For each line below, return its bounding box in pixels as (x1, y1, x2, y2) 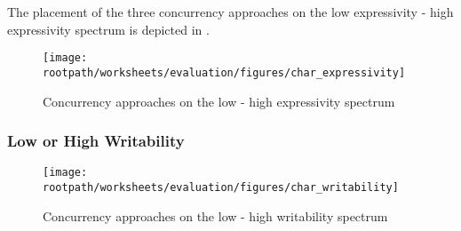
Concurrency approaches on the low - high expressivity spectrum (43, 92, 395, 110)
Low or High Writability (7, 130, 185, 152)
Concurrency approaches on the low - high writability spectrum (43, 206, 388, 225)
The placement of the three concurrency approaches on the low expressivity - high (7, 3, 454, 20)
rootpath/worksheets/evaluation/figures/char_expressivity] (43, 66, 406, 79)
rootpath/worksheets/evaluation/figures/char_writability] (43, 180, 399, 194)
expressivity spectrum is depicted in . (7, 20, 210, 38)
